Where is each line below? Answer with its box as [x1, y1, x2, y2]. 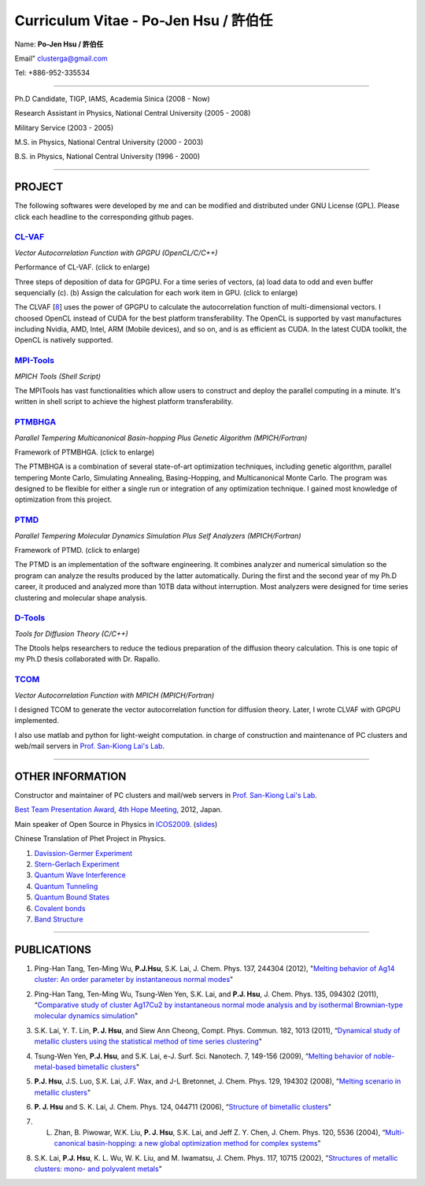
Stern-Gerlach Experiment [34, 859, 120, 869]
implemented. [14, 716, 59, 725]
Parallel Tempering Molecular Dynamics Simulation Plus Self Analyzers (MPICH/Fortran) [14, 531, 302, 540]
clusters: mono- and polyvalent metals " [34, 1164, 163, 1173]
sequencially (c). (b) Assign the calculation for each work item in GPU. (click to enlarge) [14, 287, 298, 297]
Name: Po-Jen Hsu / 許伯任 [14, 39, 104, 49]
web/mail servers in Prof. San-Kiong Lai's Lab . [14, 741, 165, 751]
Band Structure [34, 914, 83, 924]
